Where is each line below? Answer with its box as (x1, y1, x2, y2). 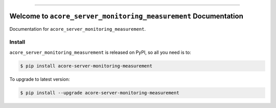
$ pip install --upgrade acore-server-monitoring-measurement (20, 90, 179, 96)
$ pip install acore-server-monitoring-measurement (20, 63, 153, 69)
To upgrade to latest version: (9, 76, 70, 82)
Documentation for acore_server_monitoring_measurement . (9, 26, 146, 32)
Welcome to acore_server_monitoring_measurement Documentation (9, 12, 244, 20)
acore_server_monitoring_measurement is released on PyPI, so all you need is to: (9, 49, 191, 55)
